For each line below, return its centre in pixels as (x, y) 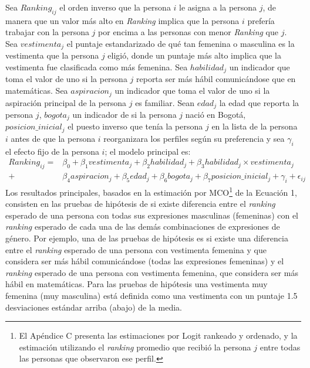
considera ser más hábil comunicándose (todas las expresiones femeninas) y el (145, 261)
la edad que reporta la (259, 102)
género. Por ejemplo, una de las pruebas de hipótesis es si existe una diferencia (147, 238)
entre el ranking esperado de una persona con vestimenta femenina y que (136, 249)
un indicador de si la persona (124, 114)
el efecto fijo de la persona (52, 151)
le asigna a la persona (218, 7)
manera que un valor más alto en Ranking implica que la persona (122, 20)
